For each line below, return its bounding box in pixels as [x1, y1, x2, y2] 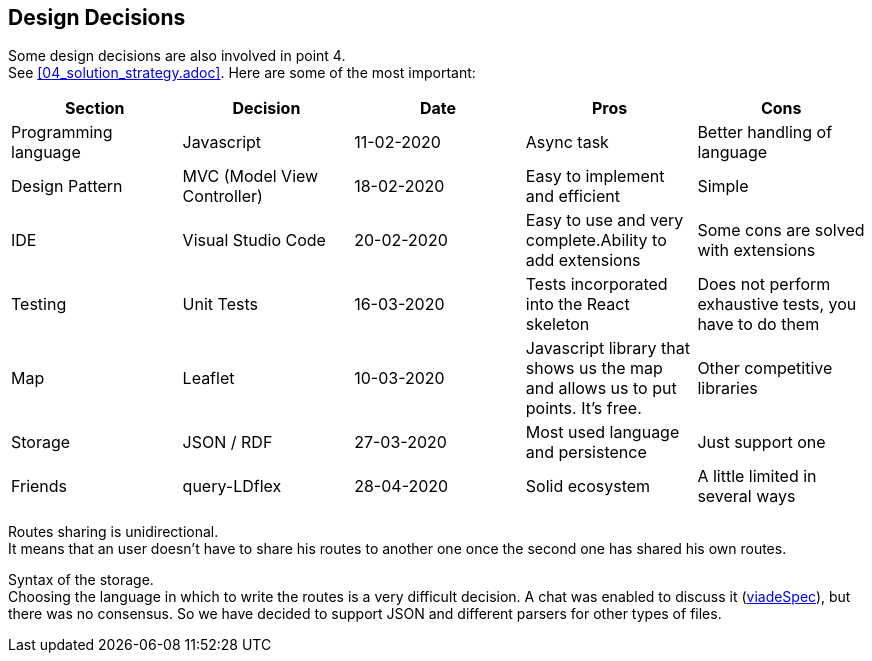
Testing [11, 294, 67, 315]
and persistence [525, 442, 647, 463]
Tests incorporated [525, 274, 668, 295]
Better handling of [697, 122, 833, 143]
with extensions [697, 240, 816, 261]
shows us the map [525, 358, 663, 379]
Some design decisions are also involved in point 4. [8, 47, 346, 65]
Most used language [525, 422, 680, 443]
